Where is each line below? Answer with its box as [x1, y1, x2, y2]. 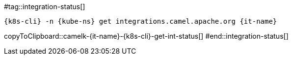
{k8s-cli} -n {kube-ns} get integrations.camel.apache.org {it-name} [4, 17, 277, 25]
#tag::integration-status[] [4, 2, 85, 11]
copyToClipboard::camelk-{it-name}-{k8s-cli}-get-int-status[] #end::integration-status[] [4, 32, 289, 40]
